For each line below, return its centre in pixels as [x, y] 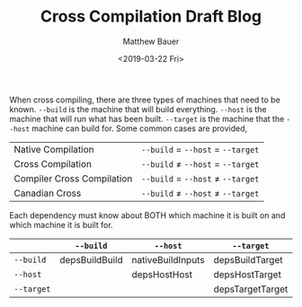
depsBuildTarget [248, 259]
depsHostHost [162, 274]
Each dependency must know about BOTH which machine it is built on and [147, 215]
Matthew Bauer [151, 41]
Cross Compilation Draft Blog [151, 17]
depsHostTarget [247, 274]
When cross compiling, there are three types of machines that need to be [145, 100]
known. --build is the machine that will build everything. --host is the [138, 109]
